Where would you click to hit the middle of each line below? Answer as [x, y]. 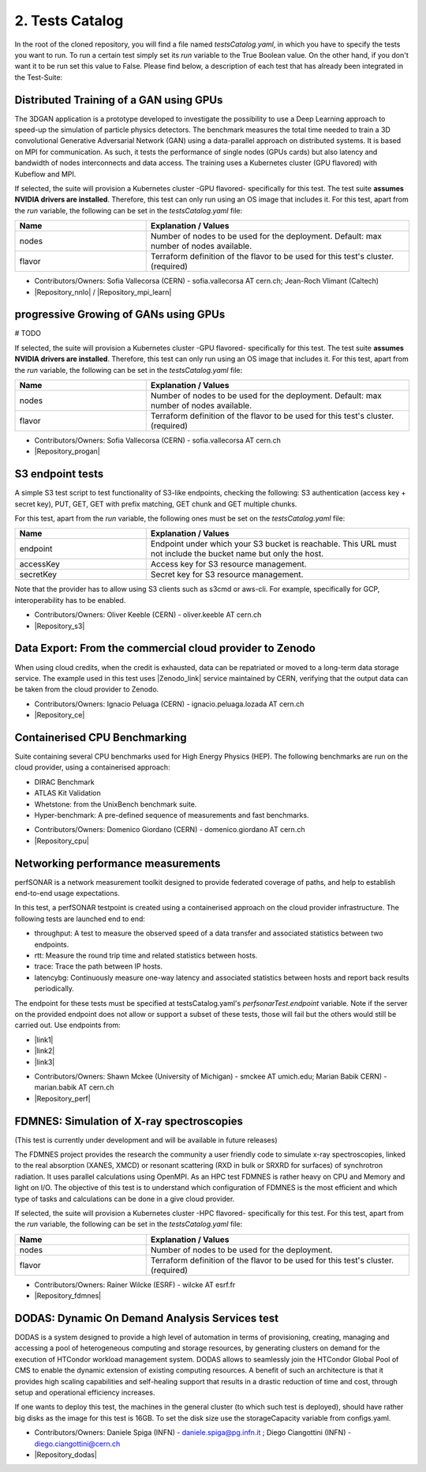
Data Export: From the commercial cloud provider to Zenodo [165, 648]
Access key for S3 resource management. [228, 564]
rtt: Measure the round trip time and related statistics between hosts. [146, 955]
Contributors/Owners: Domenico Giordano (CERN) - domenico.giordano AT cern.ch [170, 830]
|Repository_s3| [60, 626]
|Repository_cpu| [62, 841]
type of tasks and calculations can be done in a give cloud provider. [125, 1199]
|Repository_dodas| [66, 1455]
